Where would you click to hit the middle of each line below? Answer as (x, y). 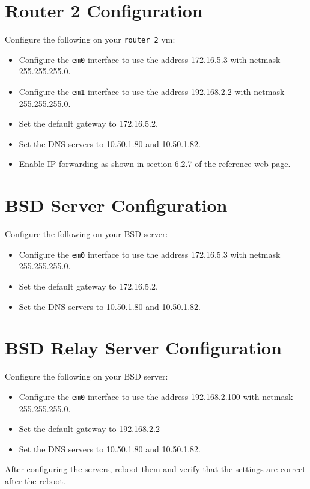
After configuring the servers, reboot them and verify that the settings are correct (155, 469)
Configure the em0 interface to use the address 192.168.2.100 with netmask (156, 396)
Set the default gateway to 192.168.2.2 (89, 429)
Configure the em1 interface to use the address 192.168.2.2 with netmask (152, 92)
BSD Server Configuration (116, 205)
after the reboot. (35, 480)
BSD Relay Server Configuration (143, 348)
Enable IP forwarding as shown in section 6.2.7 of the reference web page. (155, 164)
